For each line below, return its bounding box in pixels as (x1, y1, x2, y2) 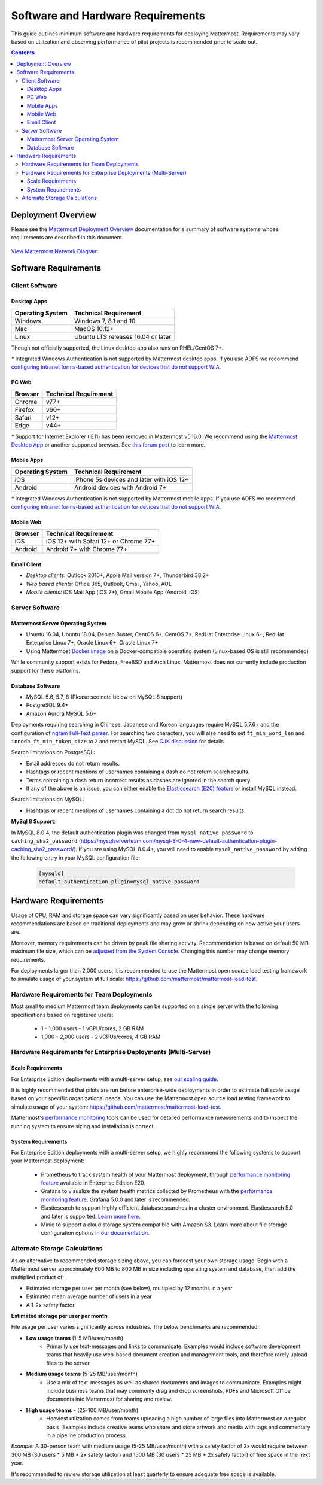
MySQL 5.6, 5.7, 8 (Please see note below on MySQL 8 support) (26, 693, 182, 700)
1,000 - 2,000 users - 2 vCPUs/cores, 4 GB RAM (41, 1033, 161, 1040)
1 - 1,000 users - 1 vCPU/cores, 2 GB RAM (41, 1025, 144, 1032)
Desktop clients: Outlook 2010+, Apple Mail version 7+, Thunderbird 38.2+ (26, 572, 209, 579)
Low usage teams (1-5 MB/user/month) (26, 1334, 124, 1341)
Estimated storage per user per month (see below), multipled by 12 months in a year (26, 1284, 233, 1292)
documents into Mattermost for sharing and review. (46, 1395, 173, 1403)
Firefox (14, 405, 35, 414)
